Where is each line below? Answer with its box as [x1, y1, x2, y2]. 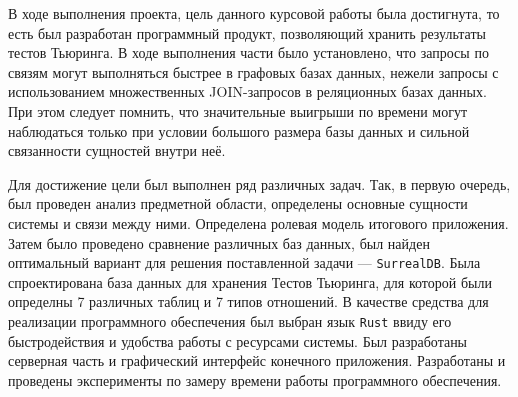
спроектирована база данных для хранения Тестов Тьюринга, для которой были [8, 271, 492, 292]
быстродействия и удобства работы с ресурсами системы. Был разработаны [8, 330, 468, 351]
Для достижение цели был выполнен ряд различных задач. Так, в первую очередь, [8, 173, 511, 194]
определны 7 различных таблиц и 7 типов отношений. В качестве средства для [8, 291, 489, 312]
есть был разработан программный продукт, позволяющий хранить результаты [8, 22, 486, 43]
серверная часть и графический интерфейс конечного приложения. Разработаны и [8, 350, 506, 371]
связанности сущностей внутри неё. [8, 140, 226, 161]
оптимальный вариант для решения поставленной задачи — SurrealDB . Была [8, 252, 481, 273]
